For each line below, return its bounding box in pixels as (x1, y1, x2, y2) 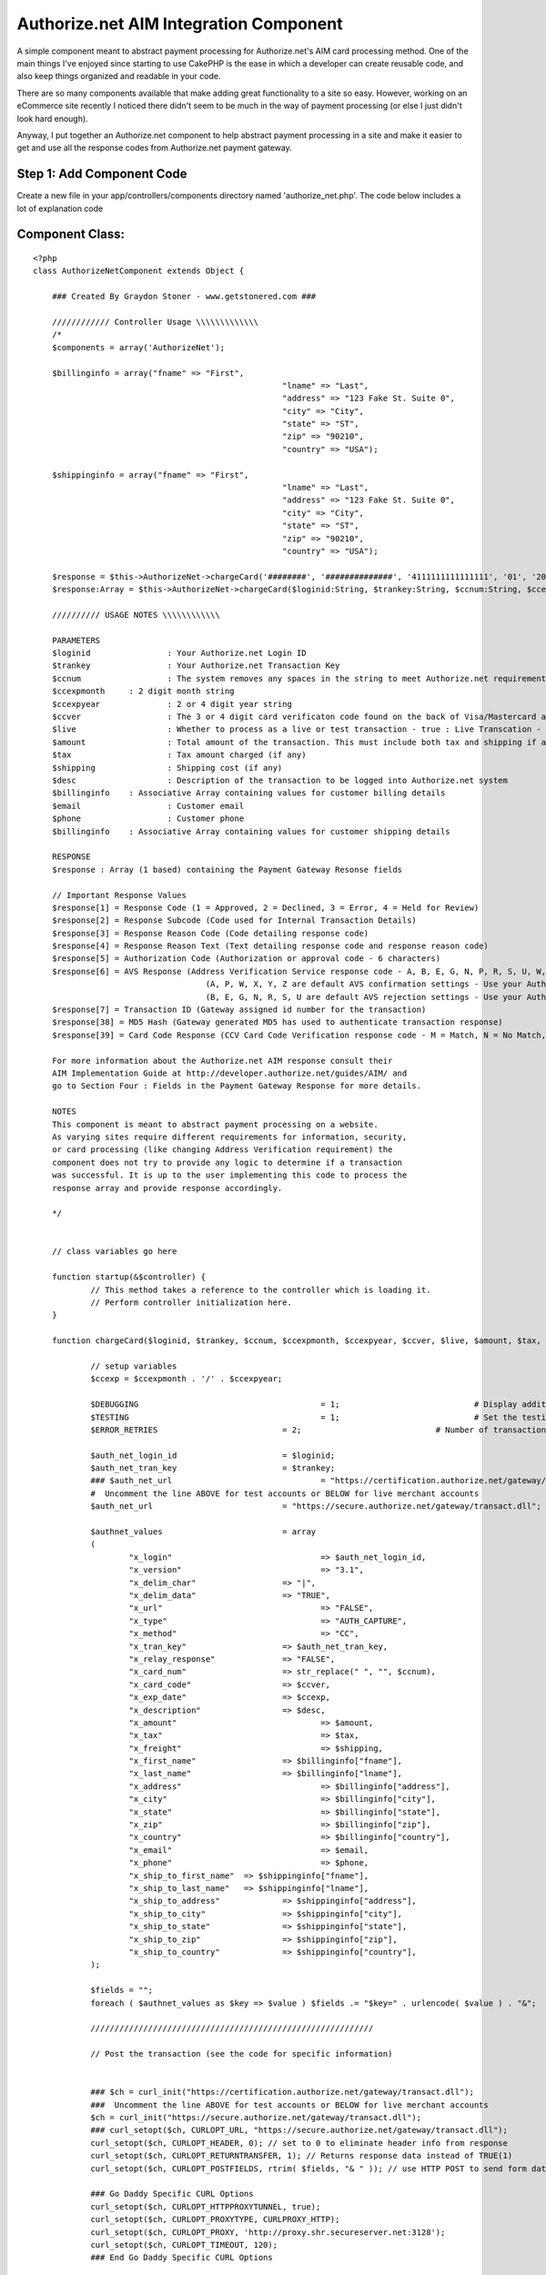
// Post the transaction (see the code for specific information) (90, 2048, 393, 2059)
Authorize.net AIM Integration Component (16, 14, 343, 34)
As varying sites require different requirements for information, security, (51, 1131, 408, 1142)
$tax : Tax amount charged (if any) (51, 750, 307, 760)
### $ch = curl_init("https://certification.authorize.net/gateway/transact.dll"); (90, 2087, 475, 2098)
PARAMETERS (51, 635, 101, 645)
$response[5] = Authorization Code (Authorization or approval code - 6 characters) (51, 954, 441, 964)
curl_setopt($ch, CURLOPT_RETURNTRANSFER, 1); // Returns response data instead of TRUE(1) (90, 2150, 513, 2161)
